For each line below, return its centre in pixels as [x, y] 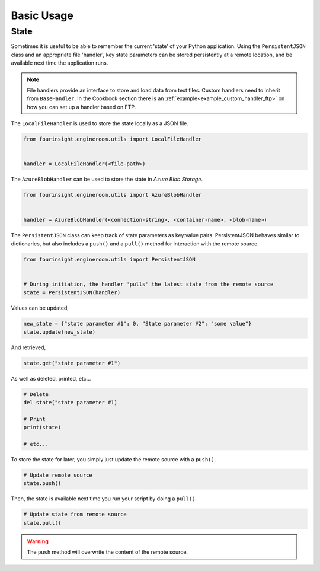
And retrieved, [28, 347]
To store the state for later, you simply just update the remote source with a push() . [113, 459]
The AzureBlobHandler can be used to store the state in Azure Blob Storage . [107, 179]
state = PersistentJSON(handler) [72, 293]
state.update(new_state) [60, 332]
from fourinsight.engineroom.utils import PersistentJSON [109, 259]
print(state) [42, 428]
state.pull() [42, 523]
